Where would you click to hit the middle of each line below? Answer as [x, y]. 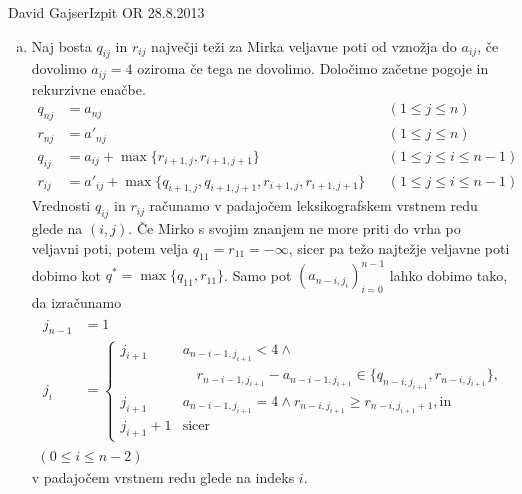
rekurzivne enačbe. [88, 88]
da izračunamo [76, 301]
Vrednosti [61, 205]
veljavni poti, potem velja [110, 247]
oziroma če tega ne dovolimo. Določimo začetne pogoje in [313, 68]
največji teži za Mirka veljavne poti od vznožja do [304, 45]
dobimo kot [66, 274]
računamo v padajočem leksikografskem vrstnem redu [313, 205]
